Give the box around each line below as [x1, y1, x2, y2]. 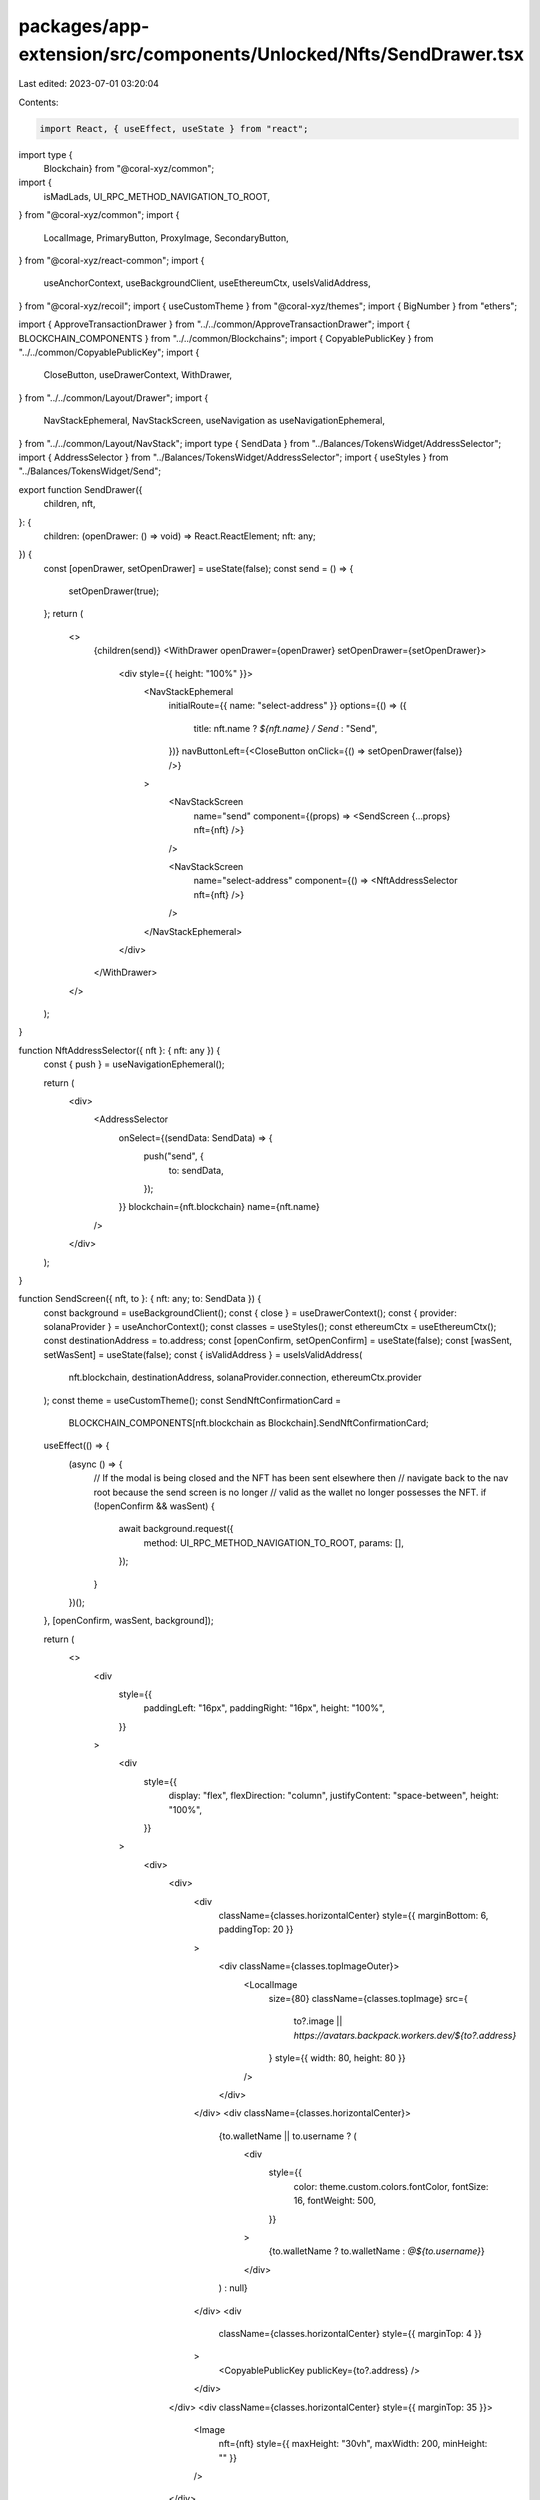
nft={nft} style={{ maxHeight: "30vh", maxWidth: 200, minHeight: [218, 2438, 488, 2450]
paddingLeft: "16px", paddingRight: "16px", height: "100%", [143, 1702, 385, 1714]
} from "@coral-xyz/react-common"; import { [18, 255, 205, 267]
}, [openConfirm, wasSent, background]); [43, 1615, 214, 1627]
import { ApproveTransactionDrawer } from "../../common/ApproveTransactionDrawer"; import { [18, 318, 410, 330]
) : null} [218, 2282, 249, 2294]
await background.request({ [118, 1523, 234, 1535]
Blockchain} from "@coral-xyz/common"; [43, 163, 215, 175]
